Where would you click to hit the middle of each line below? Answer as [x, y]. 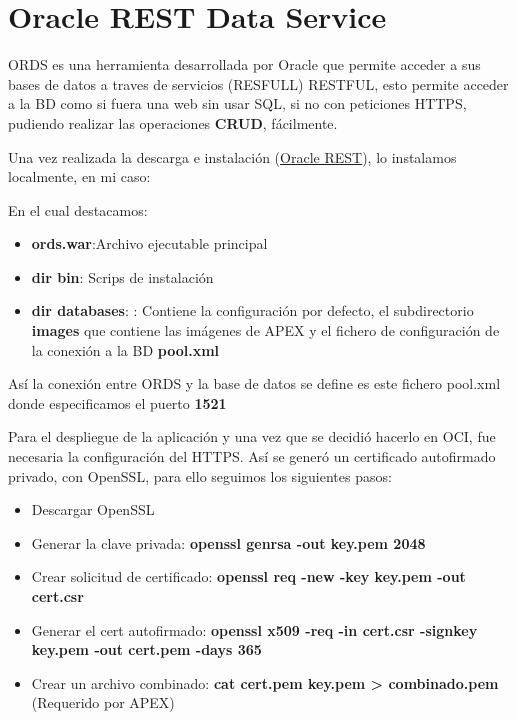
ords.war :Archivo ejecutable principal [149, 243]
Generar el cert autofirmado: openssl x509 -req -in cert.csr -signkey [254, 629]
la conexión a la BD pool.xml [125, 349]
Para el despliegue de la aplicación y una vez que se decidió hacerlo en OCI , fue [252, 436]
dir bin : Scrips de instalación [122, 276]
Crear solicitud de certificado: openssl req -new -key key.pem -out [248, 576]
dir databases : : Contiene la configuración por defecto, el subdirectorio [252, 310]
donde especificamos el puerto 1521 [117, 402]
